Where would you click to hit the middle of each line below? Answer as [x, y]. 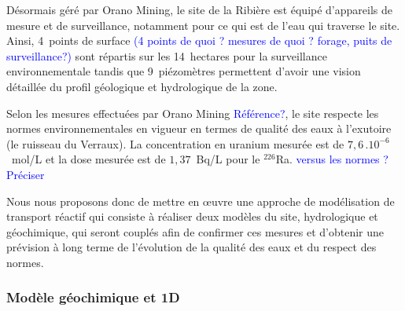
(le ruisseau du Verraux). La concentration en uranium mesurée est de [175, 143]
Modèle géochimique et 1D [93, 297]
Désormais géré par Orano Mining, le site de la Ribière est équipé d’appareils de [199, 9]
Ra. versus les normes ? [332, 159]
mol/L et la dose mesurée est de [88, 159]
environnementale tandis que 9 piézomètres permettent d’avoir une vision [184, 71]
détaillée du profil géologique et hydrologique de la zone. [142, 86]
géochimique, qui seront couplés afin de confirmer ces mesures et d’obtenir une [195, 231]
